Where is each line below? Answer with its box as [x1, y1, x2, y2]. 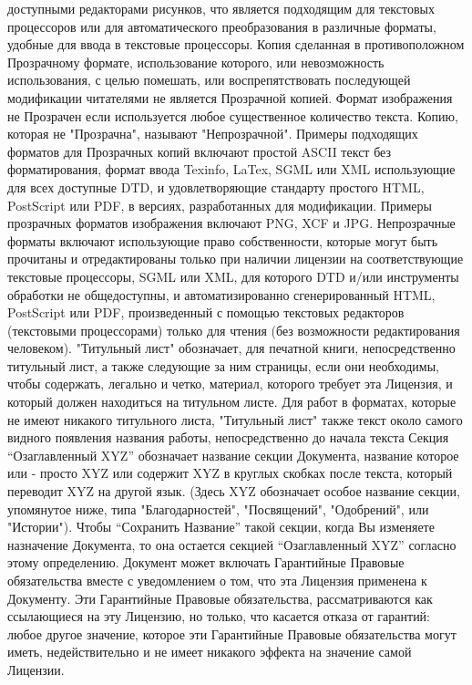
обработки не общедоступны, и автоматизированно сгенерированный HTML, [7, 285, 436, 304]
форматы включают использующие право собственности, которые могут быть [7, 231, 438, 250]
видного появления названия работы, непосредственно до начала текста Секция [7, 428, 449, 447]
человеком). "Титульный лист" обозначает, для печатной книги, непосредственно [7, 338, 456, 358]
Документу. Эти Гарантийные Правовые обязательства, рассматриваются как [7, 588, 433, 607]
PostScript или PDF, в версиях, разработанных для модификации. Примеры [7, 195, 432, 214]
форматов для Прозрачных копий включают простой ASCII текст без [7, 141, 391, 161]
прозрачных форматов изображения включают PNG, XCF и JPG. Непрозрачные [7, 213, 456, 233]
